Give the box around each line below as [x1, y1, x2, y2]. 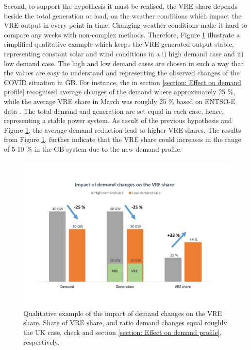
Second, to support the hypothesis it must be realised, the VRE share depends [4, 1, 237, 11]
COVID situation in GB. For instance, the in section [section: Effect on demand [4, 77, 241, 87]
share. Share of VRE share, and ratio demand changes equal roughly [23, 317, 227, 328]
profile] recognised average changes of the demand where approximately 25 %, [4, 87, 235, 97]
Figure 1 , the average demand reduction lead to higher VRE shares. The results [4, 124, 241, 135]
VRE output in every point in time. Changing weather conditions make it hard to [4, 20, 248, 30]
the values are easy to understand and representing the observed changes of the [4, 68, 240, 78]
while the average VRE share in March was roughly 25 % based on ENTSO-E [4, 96, 235, 106]
